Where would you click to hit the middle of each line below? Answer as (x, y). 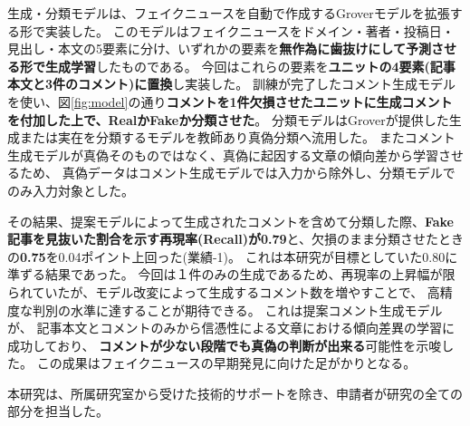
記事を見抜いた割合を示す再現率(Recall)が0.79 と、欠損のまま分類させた (223, 239)
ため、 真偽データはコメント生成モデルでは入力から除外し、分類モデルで (237, 173)
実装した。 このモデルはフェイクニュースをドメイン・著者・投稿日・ (249, 30)
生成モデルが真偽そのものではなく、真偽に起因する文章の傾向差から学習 (223, 155)
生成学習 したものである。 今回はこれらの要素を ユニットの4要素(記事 (250, 66)
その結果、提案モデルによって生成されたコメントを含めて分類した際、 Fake (230, 221)
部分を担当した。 (58, 411)
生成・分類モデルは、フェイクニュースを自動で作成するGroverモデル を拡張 (229, 13)
